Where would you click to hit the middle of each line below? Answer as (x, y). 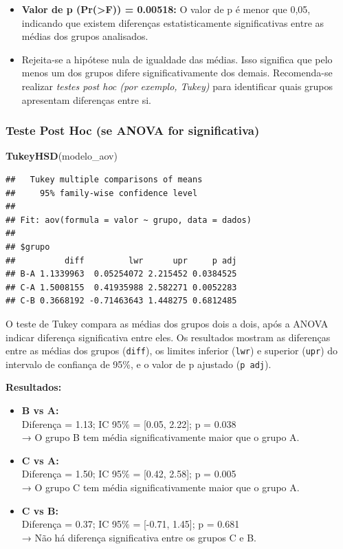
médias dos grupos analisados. (85, 36)
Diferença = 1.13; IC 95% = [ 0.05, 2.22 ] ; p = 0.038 (129, 423)
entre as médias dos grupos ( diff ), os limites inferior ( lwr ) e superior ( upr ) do (172, 351)
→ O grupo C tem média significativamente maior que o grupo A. (161, 487)
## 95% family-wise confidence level (102, 193)
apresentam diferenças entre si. (86, 99)
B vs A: (40, 410)
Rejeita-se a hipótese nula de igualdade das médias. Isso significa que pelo (177, 59)
